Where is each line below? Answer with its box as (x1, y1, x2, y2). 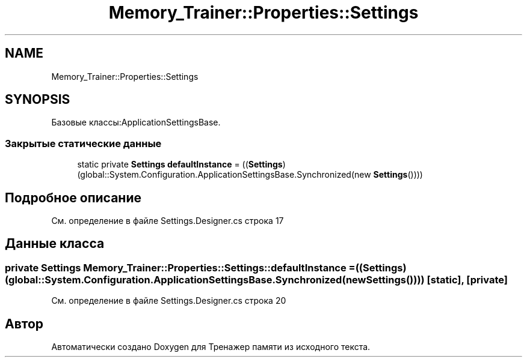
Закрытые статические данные (5, 137, 162, 149)
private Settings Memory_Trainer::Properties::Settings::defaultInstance (5, 261, 347, 274)
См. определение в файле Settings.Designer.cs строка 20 (51, 295, 286, 306)
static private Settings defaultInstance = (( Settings (77, 159, 283, 170)
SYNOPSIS (5, 92, 70, 107)
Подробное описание (5, 190, 141, 205)
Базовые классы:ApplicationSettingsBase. (51, 117, 221, 128)
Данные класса (5, 236, 105, 252)
